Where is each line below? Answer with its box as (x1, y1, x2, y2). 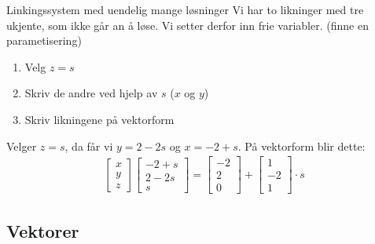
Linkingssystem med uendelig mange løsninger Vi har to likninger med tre (6, 2, 364, 17)
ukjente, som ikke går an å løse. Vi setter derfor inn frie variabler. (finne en (6, 16, 369, 33)
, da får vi (64, 137, 113, 154)
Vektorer (6, 218, 79, 242)
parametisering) (6, 32, 82, 49)
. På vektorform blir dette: (237, 137, 366, 154)
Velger (6, 137, 37, 154)
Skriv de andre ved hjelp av (24, 85, 158, 101)
